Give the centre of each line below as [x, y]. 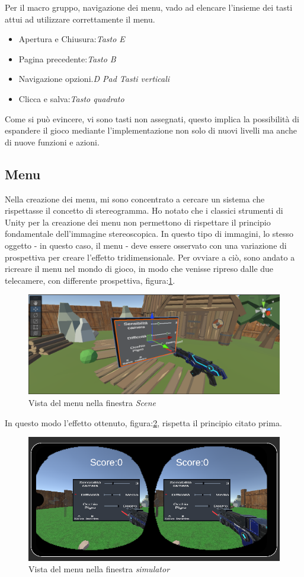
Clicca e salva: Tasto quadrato [71, 98]
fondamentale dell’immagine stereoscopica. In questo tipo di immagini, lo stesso [149, 234]
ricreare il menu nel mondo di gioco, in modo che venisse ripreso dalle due [139, 269]
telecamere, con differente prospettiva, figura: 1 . [90, 280]
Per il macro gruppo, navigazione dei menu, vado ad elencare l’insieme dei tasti [149, 7]
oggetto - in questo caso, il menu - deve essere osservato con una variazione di [146, 245]
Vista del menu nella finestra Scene [92, 402]
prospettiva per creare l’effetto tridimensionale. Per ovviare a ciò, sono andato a [150, 257]
